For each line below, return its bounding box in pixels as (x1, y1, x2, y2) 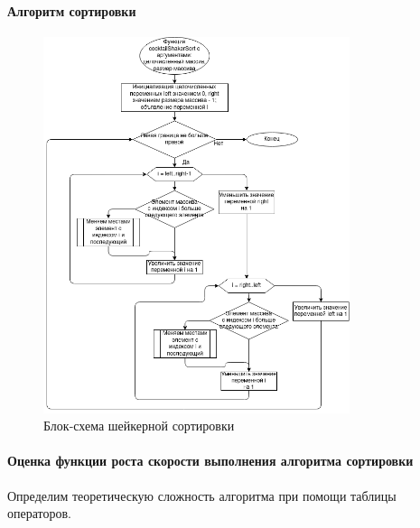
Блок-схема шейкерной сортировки (43, 416, 235, 435)
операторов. (7, 504, 71, 523)
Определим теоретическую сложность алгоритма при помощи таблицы (7, 486, 397, 505)
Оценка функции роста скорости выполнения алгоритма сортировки (7, 451, 414, 470)
